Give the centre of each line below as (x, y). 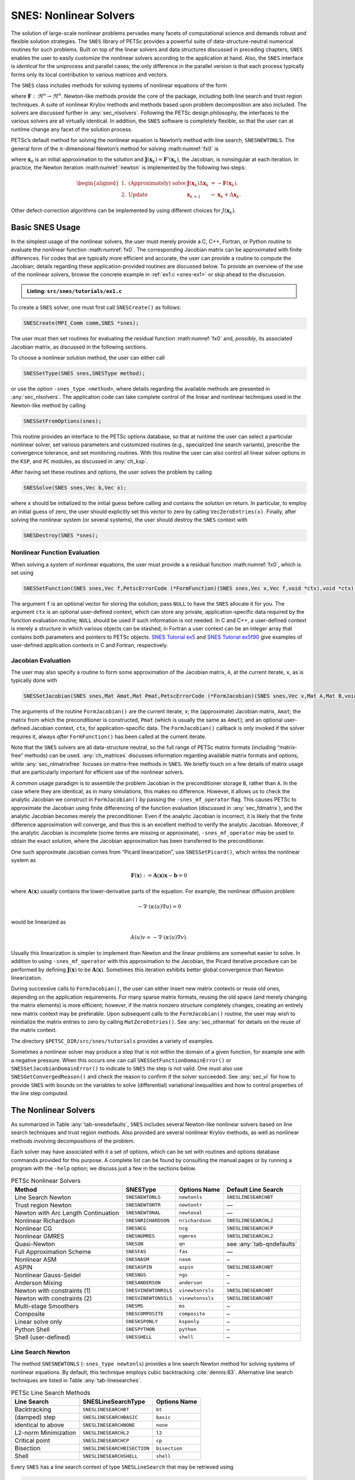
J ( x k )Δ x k (198, 184)
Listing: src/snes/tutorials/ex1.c (75, 291)
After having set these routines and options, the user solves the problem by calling (112, 472)
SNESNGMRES (140, 1236)
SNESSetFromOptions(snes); (62, 421)
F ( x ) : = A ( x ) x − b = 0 (159, 876)
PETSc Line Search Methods (51, 1392)
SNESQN (135, 1244)
